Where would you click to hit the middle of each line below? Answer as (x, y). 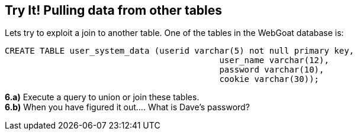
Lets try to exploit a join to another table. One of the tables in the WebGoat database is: (174, 33)
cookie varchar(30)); (269, 79)
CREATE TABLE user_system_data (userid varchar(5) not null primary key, (180, 51)
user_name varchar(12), (274, 60)
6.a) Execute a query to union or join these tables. (102, 97)
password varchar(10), (272, 70)
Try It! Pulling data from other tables (114, 10)
